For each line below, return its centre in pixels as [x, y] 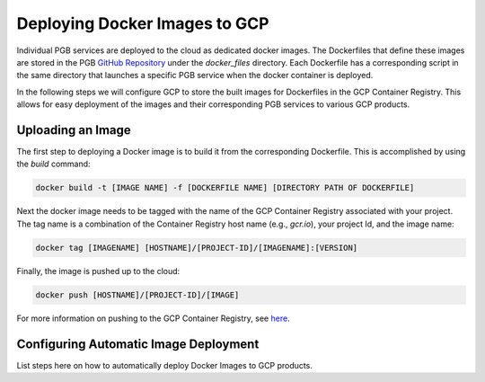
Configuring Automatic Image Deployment [138, 344]
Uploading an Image [74, 130]
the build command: [53, 164]
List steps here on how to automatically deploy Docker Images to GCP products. [165, 365]
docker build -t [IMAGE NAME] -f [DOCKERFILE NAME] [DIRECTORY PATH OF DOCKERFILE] [225, 188]
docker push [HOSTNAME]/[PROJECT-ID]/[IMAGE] [137, 295]
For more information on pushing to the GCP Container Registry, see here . [154, 318]
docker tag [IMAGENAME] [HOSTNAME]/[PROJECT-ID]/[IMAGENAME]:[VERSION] [197, 248]
